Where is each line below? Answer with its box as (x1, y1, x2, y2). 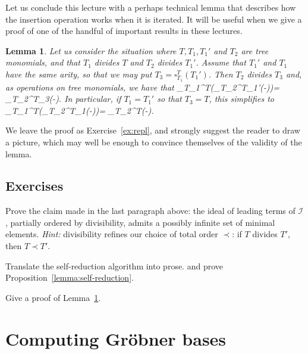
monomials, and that (5, 56, 80, 69)
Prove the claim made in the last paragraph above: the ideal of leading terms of (5, 204, 296, 217)
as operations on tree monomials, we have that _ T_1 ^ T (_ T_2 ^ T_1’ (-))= (5, 80, 279, 93)
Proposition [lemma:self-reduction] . (5, 271, 134, 284)
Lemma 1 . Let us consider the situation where (5, 44, 177, 57)
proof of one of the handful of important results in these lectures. (5, 24, 243, 37)
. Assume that (196, 56, 246, 69)
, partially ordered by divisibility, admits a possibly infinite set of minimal (5, 216, 275, 228)
